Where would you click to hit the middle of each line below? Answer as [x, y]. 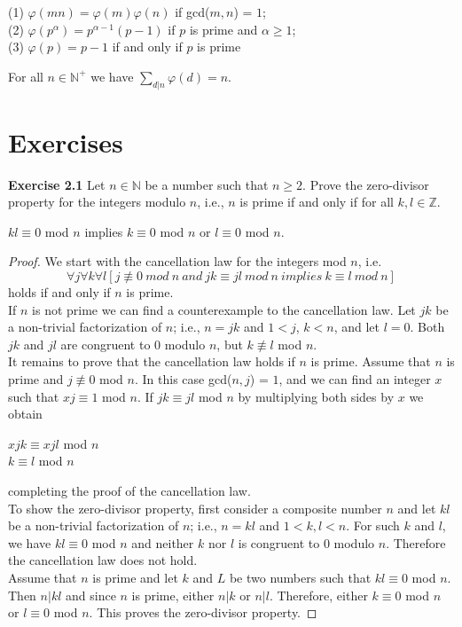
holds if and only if [59, 292]
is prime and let [135, 577]
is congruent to [279, 542]
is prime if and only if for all [317, 202]
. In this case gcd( [183, 379]
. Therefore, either [318, 595]
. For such [373, 525]
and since [91, 595]
